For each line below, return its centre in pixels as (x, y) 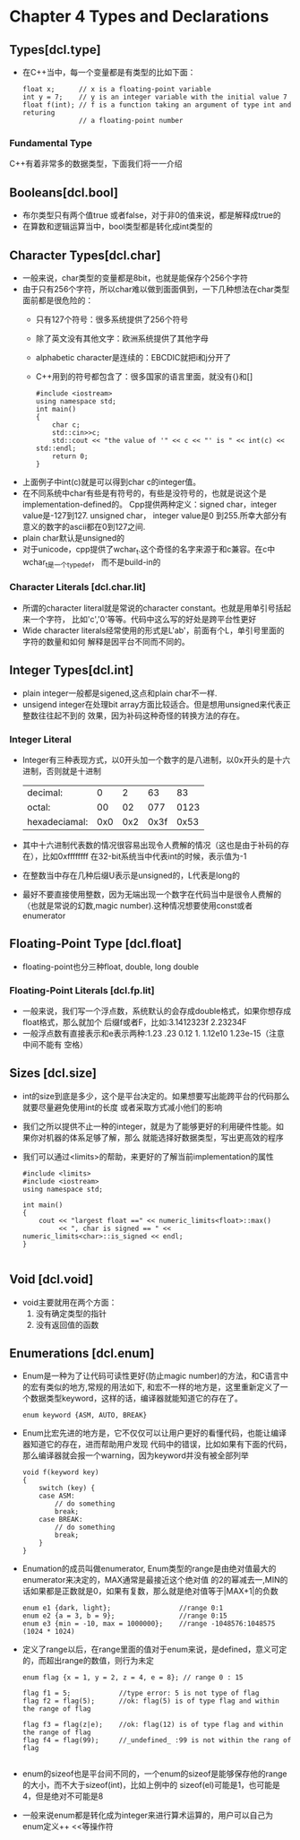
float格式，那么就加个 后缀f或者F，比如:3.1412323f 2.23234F (134, 1022)
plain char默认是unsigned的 (73, 538)
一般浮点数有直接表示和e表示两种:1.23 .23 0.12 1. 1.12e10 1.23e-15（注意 (153, 1034)
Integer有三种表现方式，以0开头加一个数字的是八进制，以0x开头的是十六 (156, 759)
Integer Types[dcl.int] (72, 670)
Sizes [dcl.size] (53, 1073)
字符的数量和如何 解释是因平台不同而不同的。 (106, 641)
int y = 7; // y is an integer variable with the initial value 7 (155, 97)
